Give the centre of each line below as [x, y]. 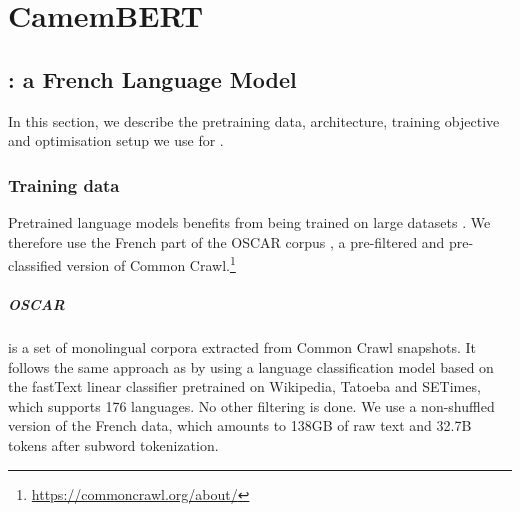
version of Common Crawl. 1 [151, 263]
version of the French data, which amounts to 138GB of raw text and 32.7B [240, 425]
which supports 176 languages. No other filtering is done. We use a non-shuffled [251, 405]
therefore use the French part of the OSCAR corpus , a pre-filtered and [226, 241]
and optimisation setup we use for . [116, 140]
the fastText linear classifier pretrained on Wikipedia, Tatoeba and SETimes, [244, 386]
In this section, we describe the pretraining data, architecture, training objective [254, 120]
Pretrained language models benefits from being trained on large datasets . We [249, 221]
